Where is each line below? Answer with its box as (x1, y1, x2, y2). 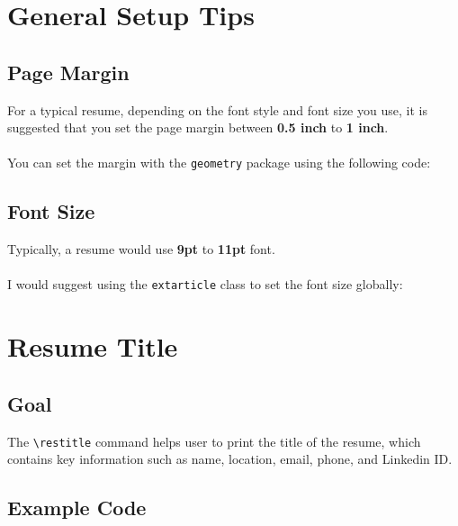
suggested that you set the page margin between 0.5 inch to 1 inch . (7, 118, 389, 137)
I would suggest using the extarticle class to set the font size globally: (7, 275, 403, 294)
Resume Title (7, 328, 178, 365)
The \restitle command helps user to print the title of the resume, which (7, 431, 421, 450)
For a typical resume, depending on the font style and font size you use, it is (7, 100, 427, 119)
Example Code (7, 494, 147, 521)
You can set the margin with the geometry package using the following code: (7, 153, 431, 172)
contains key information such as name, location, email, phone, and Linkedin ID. (7, 449, 453, 468)
